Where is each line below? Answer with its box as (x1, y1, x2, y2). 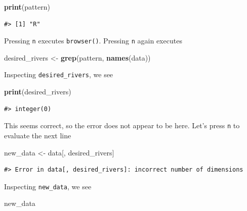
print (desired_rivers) (4, 86, 71, 97)
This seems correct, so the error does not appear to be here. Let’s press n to (4, 120, 240, 131)
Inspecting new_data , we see (4, 181, 92, 191)
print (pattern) (4, 2, 50, 12)
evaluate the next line (4, 130, 71, 140)
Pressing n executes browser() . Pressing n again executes (4, 35, 182, 46)
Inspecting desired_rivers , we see (4, 69, 113, 80)
